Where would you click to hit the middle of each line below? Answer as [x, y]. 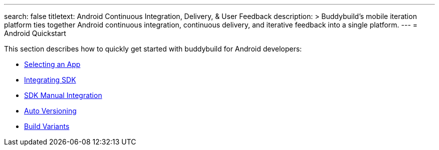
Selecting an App [52, 64]
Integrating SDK [50, 80]
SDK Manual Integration [63, 95]
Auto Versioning [50, 111]
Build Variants [47, 126]
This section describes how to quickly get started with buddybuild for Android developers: [153, 49]
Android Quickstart [35, 33]
